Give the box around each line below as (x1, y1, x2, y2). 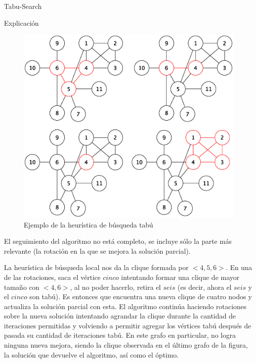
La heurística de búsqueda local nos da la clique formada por (4, 262, 189, 272)
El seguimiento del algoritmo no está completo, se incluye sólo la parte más (4, 236, 232, 246)
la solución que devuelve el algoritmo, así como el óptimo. (4, 349, 179, 360)
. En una (225, 262, 253, 272)
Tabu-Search (4, 1, 42, 11)
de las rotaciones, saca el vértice (4, 272, 101, 282)
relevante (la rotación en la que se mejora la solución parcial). (4, 245, 191, 256)
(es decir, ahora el (177, 281, 232, 292)
